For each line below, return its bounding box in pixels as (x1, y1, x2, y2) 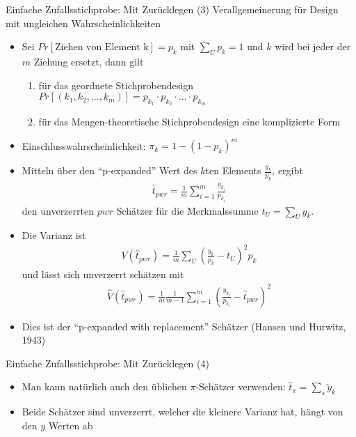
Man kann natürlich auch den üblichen (22, 379, 187, 394)
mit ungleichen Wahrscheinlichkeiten (6, 15, 161, 30)
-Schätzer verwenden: (195, 379, 286, 394)
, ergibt (272, 163, 303, 178)
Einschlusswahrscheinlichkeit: (22, 138, 146, 153)
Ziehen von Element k (55, 43, 149, 53)
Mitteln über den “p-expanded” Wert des (22, 163, 197, 178)
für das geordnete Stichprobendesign (38, 77, 193, 92)
